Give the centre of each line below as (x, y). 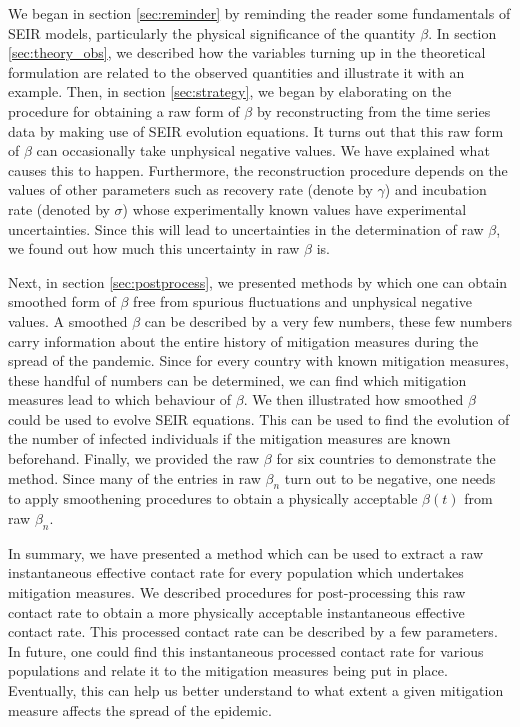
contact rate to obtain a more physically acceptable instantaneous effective (236, 611)
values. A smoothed (68, 320)
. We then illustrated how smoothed (353, 399)
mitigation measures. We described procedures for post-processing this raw (237, 592)
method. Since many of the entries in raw (134, 477)
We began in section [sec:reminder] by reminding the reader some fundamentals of (259, 13)
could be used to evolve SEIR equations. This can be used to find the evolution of (259, 418)
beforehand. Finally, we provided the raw (134, 458)
